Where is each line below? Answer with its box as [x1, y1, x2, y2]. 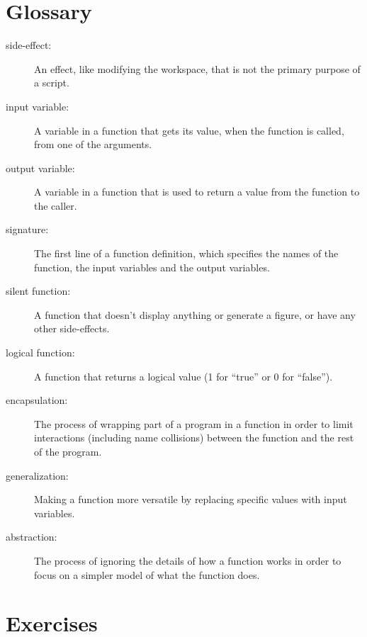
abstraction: [6, 529, 57, 544]
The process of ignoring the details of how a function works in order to [34, 553, 341, 568]
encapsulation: [6, 393, 68, 407]
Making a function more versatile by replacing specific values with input [34, 492, 347, 507]
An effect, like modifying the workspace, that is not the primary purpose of [34, 61, 361, 76]
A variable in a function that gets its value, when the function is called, [34, 123, 344, 137]
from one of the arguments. [34, 137, 152, 152]
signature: [6, 222, 49, 237]
